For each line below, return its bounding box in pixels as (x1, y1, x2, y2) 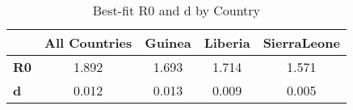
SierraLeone (263, 33, 340, 52)
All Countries (44, 33, 132, 52)
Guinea (145, 33, 191, 52)
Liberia (204, 33, 250, 52)
